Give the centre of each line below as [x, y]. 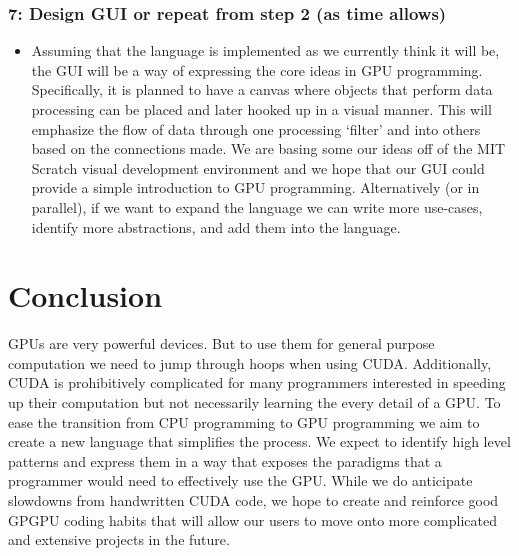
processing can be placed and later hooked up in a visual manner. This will [261, 109]
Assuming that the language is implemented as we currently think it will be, [265, 50]
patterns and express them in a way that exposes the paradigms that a [225, 460]
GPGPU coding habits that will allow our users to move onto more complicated [252, 519]
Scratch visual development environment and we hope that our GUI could [258, 167]
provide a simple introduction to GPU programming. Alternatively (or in [255, 187]
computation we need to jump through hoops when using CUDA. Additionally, [250, 362]
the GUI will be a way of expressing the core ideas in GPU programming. [257, 69]
